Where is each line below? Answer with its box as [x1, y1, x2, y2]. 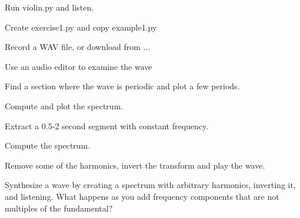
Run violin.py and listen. [5, 1, 94, 13]
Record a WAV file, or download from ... [5, 41, 151, 53]
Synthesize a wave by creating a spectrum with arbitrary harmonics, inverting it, [5, 179, 296, 191]
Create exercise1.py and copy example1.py [5, 21, 157, 33]
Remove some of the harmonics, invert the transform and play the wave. [5, 159, 265, 171]
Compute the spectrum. [5, 139, 91, 152]
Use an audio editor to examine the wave [5, 60, 152, 72]
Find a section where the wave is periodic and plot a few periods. [5, 80, 240, 92]
